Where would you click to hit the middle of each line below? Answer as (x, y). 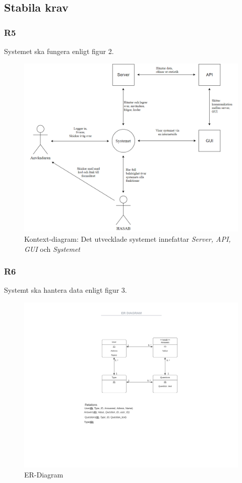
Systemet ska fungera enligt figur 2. (59, 51)
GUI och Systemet (52, 249)
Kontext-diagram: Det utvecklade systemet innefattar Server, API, (128, 238)
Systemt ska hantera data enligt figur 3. (66, 290)
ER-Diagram (44, 475)
